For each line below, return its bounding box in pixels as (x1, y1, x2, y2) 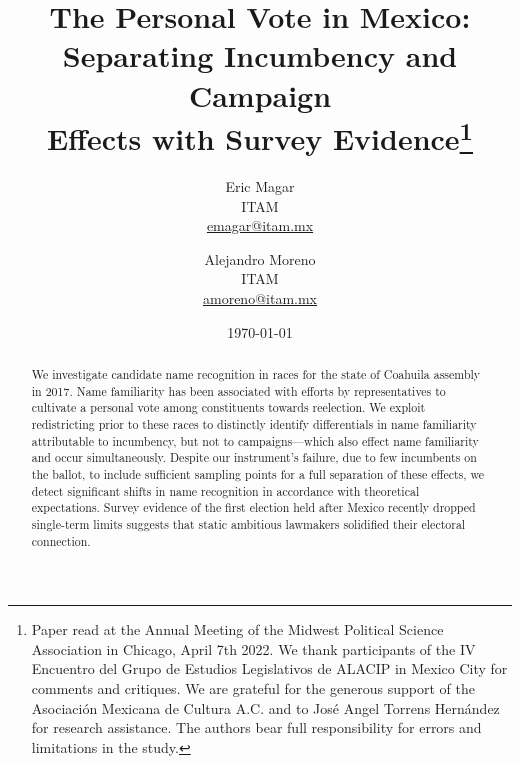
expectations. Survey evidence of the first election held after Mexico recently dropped (31, 499, 476, 516)
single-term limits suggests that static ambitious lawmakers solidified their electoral (31, 515, 466, 532)
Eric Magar (225, 176, 295, 197)
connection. (31, 532, 91, 549)
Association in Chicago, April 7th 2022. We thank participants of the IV (31, 638, 476, 659)
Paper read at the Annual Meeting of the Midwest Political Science (31, 619, 444, 640)
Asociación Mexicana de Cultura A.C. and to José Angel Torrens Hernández (31, 697, 500, 718)
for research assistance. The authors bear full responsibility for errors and (31, 717, 482, 738)
